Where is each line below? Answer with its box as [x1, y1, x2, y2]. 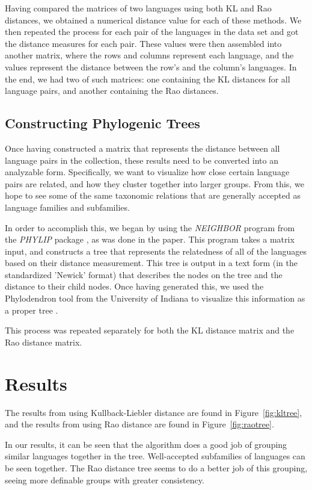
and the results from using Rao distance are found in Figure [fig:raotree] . [5, 418, 274, 430]
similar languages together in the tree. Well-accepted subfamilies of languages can [5, 450, 305, 462]
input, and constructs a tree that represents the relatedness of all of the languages [5, 244, 307, 257]
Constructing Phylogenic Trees [5, 114, 200, 132]
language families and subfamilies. [5, 200, 130, 213]
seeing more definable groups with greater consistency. [5, 473, 204, 486]
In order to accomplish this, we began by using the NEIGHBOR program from [5, 221, 295, 234]
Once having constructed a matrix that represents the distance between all [5, 141, 280, 154]
